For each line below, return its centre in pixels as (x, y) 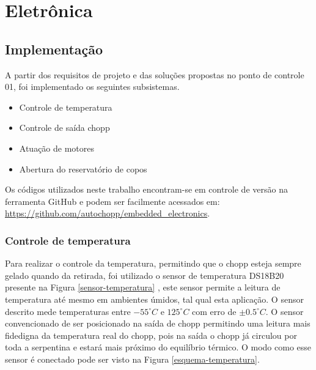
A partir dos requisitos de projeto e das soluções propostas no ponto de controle (155, 74)
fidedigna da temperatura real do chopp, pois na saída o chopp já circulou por (151, 335)
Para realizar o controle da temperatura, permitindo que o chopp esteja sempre (153, 263)
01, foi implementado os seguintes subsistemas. (92, 87)
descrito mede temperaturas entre (68, 311)
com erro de (214, 311)
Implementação (54, 49)
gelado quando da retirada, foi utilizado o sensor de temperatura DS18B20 (145, 275)
